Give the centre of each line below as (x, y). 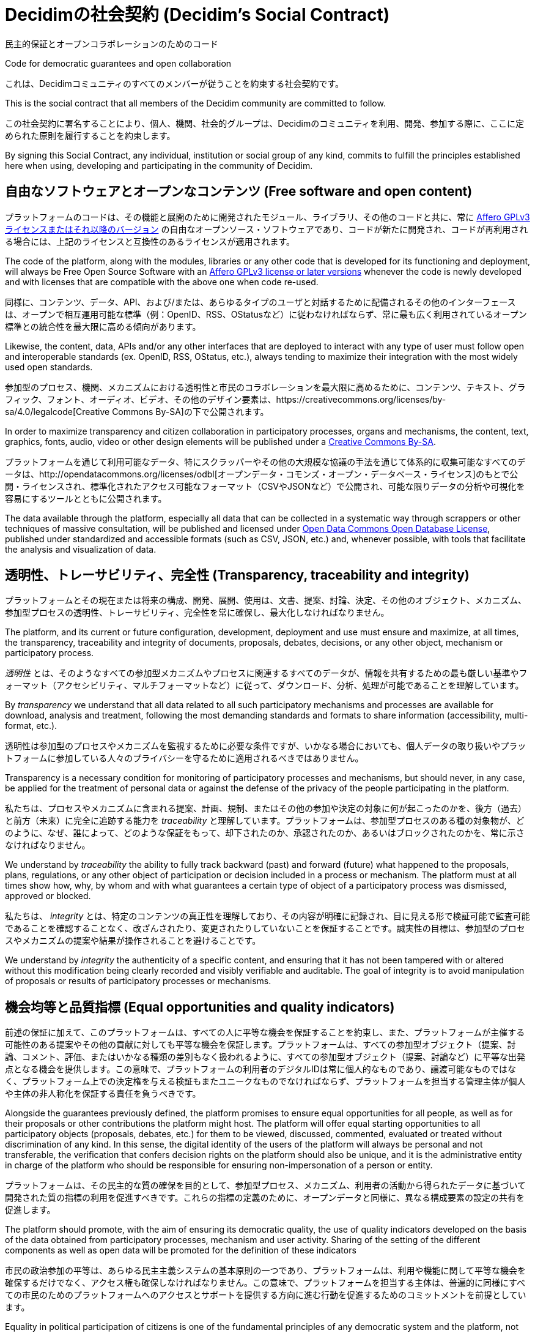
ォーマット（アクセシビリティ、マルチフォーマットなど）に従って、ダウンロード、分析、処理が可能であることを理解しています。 (264, 685)
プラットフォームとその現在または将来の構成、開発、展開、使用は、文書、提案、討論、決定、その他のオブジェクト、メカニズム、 (266, 600)
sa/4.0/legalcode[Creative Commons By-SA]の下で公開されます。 (137, 411)
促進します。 (30, 1210)
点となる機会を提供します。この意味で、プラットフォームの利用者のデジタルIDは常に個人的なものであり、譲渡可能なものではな (261, 1069)
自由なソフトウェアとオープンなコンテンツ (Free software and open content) (239, 192)
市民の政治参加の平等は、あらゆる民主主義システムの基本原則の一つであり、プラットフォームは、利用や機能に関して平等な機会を (266, 1271)
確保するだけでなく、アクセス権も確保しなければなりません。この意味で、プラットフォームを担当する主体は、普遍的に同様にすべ (265, 1283)
